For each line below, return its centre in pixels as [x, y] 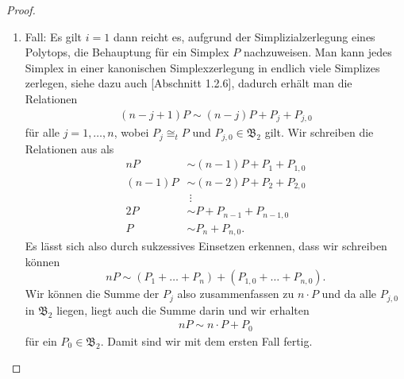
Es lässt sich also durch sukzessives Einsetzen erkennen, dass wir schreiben [206, 246]
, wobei [131, 132]
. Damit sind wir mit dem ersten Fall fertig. [206, 340]
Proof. [21, 10]
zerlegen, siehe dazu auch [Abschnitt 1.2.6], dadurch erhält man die [189, 83]
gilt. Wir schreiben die [319, 132]
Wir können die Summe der [92, 294]
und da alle [349, 294]
